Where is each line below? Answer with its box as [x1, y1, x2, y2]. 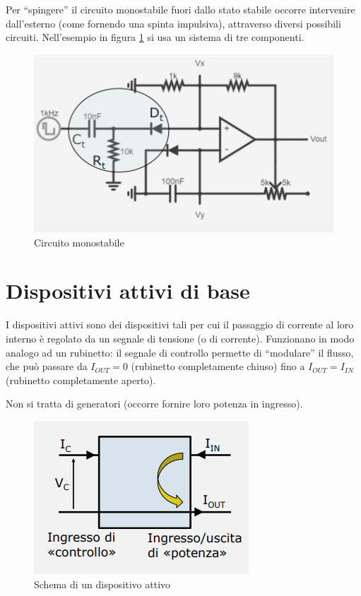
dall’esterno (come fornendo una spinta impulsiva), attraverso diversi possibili [6, 16, 341, 30]
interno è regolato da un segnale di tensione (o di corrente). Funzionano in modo [6, 330, 355, 345]
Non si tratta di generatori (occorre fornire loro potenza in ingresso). [6, 396, 303, 411]
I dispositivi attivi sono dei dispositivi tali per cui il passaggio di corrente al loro [6, 317, 354, 332]
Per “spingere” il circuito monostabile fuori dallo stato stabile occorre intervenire [6, 2, 355, 16]
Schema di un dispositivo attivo [34, 576, 171, 591]
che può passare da [6, 359, 88, 374]
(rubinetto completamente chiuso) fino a [131, 359, 305, 374]
